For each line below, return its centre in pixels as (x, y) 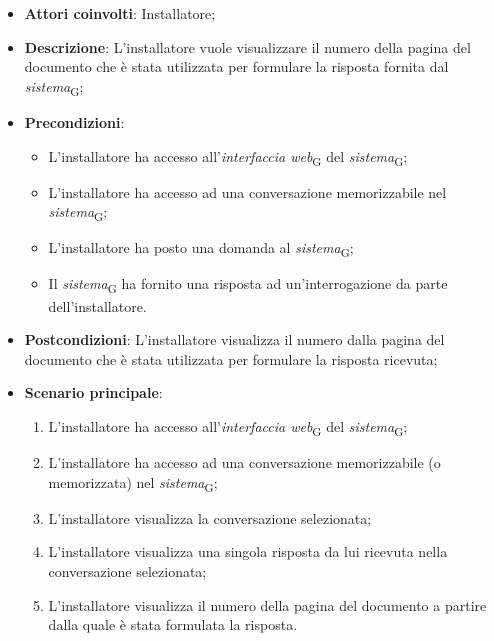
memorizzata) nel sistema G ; (133, 483)
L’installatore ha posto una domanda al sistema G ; (201, 249)
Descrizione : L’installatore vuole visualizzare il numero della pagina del (247, 46)
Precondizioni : (74, 121)
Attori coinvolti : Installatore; (120, 13)
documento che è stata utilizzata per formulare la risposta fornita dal (236, 66)
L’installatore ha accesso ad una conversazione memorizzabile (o (244, 462)
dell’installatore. (97, 305)
